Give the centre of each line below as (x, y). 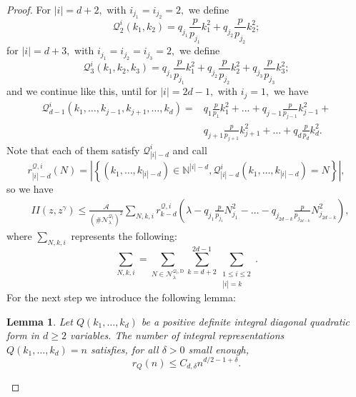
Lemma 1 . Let (40, 321)
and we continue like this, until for (82, 91)
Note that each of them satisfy (73, 150)
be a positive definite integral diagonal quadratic (246, 321)
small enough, (219, 349)
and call (190, 150)
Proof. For (29, 9)
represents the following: (124, 235)
